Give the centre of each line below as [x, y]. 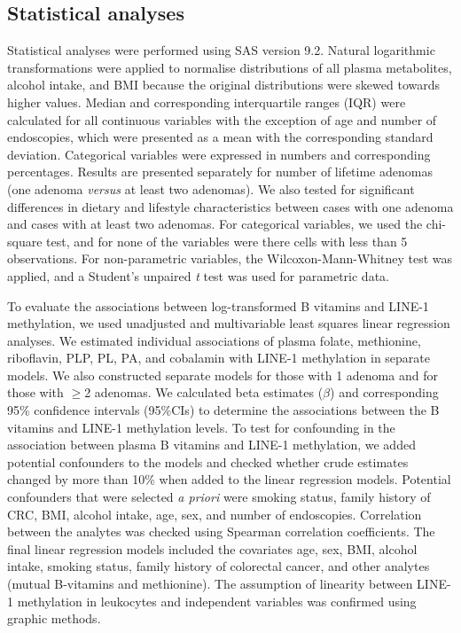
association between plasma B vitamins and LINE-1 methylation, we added [211, 445]
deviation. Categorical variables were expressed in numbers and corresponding [219, 154]
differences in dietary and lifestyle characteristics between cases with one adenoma [230, 206]
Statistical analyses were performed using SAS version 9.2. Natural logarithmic [221, 50]
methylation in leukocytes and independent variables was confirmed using [217, 601]
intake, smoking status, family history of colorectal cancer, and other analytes [219, 566]
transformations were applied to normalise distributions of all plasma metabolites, [230, 67]
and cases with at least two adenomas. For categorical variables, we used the [215, 224]
